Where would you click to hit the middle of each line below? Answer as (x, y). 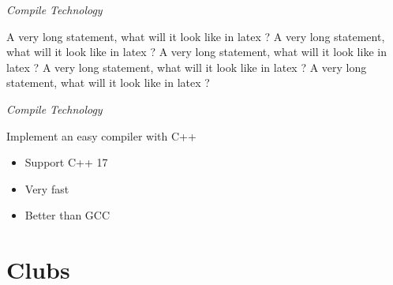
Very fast (47, 188)
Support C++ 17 (66, 162)
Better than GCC (67, 215)
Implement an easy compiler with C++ (101, 135)
